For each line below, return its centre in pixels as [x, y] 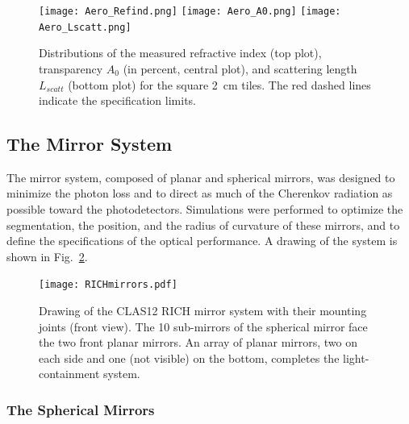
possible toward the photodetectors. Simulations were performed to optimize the [205, 209]
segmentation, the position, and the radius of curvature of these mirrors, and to [203, 224]
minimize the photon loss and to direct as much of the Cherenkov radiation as [200, 193]
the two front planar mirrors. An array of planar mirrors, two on [198, 342]
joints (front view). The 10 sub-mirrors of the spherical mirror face [203, 326]
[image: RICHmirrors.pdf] [108, 285]
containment [69, 374]
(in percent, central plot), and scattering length [240, 68]
